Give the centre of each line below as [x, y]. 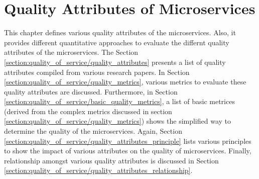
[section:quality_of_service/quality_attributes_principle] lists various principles [128, 141]
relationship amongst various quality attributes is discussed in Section [111, 160]
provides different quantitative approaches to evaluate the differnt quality [117, 42]
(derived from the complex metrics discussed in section [88, 111]
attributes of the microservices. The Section [71, 52]
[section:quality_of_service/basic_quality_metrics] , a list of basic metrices [119, 101]
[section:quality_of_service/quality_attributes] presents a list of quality [115, 62]
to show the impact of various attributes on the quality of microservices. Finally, [128, 151]
